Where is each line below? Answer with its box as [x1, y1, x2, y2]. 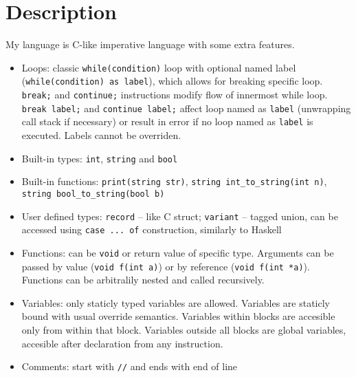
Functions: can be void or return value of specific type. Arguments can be [21, 245, 334, 259]
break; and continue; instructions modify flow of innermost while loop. [21, 87, 328, 102]
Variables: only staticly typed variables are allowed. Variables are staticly [21, 295, 330, 310]
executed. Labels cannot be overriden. [21, 128, 181, 142]
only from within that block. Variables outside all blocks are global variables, [21, 322, 346, 336]
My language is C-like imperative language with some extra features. [5, 37, 295, 52]
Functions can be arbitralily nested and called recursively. [21, 272, 265, 287]
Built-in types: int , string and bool [21, 151, 178, 165]
